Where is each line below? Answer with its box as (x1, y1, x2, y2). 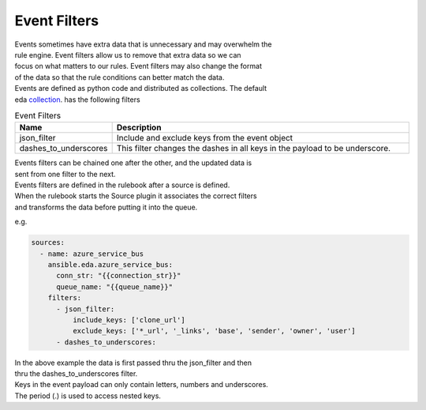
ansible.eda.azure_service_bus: (47, 260, 174, 269)
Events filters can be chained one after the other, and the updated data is (14, 158, 252, 167)
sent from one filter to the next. (14, 169, 116, 179)
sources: (31, 238, 65, 247)
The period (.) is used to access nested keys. (14, 391, 162, 401)
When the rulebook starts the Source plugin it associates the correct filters (14, 191, 257, 201)
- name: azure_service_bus (39, 249, 144, 258)
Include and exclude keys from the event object (116, 133, 293, 144)
